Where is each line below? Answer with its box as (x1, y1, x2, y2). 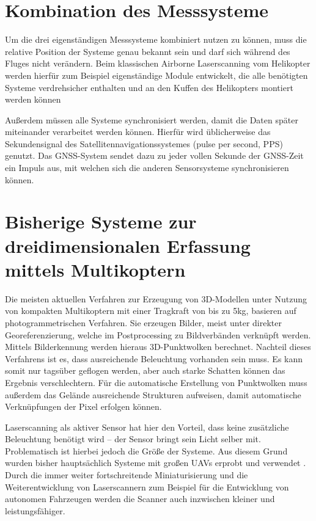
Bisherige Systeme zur (5, 209, 197, 234)
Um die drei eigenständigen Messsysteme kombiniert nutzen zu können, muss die (5, 33, 307, 46)
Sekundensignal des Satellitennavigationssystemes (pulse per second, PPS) (5, 137, 283, 150)
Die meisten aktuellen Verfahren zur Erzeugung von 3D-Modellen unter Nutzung (5, 292, 307, 305)
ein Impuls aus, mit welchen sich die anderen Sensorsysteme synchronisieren (5, 161, 289, 174)
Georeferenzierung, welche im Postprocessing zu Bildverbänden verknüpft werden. (5, 328, 311, 341)
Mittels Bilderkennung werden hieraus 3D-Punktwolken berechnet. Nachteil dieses (5, 340, 311, 353)
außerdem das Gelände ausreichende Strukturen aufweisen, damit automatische (5, 388, 301, 401)
